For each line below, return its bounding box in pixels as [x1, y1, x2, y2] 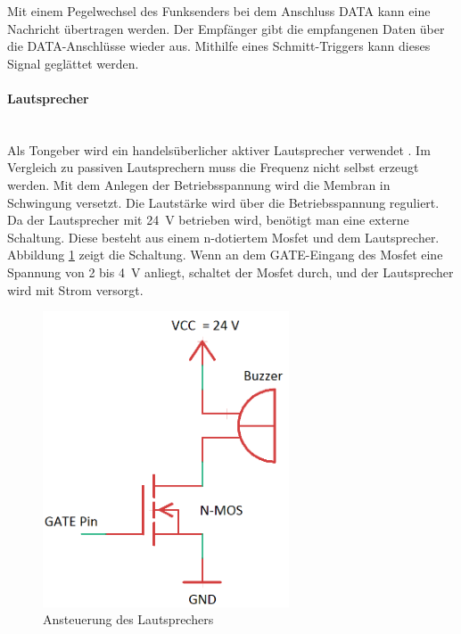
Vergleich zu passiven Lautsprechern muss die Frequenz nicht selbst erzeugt [7, 158, 419, 177]
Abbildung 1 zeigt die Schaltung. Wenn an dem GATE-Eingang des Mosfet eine [7, 245, 443, 264]
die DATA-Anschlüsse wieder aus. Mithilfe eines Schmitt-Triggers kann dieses [7, 37, 431, 55]
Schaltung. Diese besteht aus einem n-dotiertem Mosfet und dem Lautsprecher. [7, 227, 440, 246]
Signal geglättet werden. [7, 54, 139, 72]
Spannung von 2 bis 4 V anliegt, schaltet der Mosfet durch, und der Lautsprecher [7, 262, 454, 281]
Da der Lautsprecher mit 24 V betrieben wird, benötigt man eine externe [7, 210, 409, 229]
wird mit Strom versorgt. [7, 280, 144, 299]
